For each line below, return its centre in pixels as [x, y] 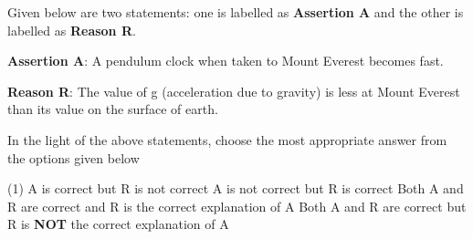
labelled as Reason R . [72, 30]
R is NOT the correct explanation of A [118, 224]
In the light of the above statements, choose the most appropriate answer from [227, 139]
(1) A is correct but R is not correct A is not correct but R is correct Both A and [236, 188]
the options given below [74, 157]
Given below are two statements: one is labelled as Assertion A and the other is [236, 12]
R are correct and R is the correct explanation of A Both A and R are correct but [237, 206]
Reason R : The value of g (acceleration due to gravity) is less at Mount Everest [234, 91]
